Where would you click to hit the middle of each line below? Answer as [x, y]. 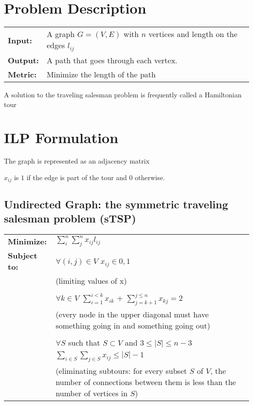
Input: [20, 40]
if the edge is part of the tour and [77, 177]
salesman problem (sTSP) [70, 218]
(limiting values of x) [91, 281]
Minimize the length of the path [101, 74]
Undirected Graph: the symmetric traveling [116, 204]
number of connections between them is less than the [146, 382]
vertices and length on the [193, 34]
